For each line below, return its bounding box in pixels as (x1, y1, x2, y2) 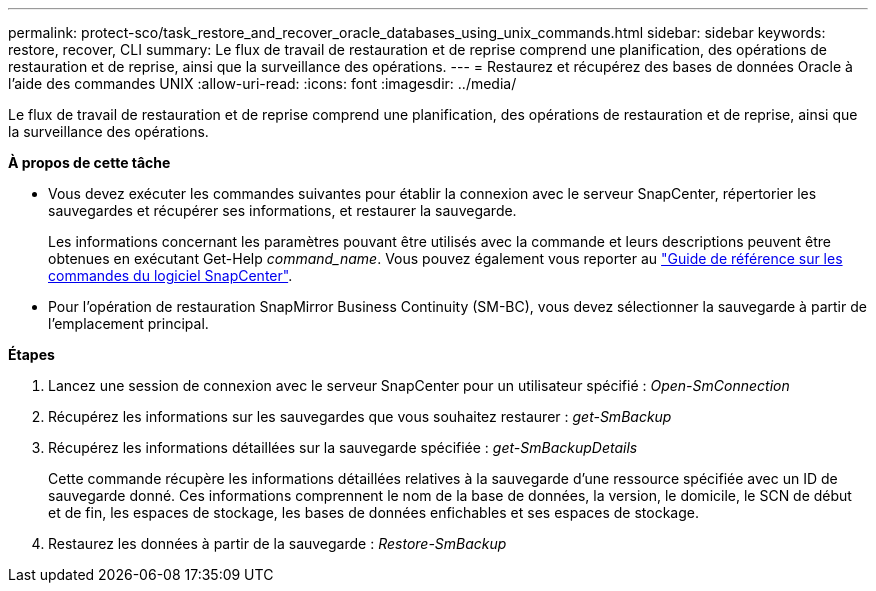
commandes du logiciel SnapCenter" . (48, 267, 293, 284)
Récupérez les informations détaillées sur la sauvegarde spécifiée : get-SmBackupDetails (48, 439, 638, 456)
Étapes (8, 346, 55, 363)
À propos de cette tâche (8, 154, 171, 171)
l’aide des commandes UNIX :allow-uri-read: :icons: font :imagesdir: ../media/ (8, 75, 517, 92)
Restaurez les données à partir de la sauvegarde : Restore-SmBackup (48, 535, 507, 552)
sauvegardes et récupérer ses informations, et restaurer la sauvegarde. (48, 202, 517, 219)
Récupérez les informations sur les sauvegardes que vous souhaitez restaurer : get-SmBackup (48, 408, 672, 425)
